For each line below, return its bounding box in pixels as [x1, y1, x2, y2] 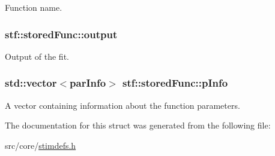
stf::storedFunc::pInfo [122, 75, 228, 90]
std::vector [5, 75, 57, 90]
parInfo [70, 75, 106, 90]
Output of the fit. [5, 50, 69, 62]
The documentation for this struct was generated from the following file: [5, 119, 271, 131]
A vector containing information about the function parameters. [5, 99, 240, 111]
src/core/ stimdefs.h [5, 139, 76, 151]
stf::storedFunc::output [5, 26, 118, 41]
